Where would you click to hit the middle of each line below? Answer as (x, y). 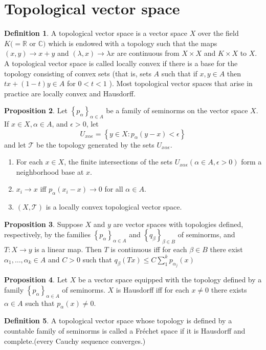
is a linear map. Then (68, 249)
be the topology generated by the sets (95, 144)
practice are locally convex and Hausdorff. (70, 93)
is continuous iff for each (149, 249)
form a (251, 162)
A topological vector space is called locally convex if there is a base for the (121, 63)
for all (114, 189)
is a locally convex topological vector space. (114, 207)
